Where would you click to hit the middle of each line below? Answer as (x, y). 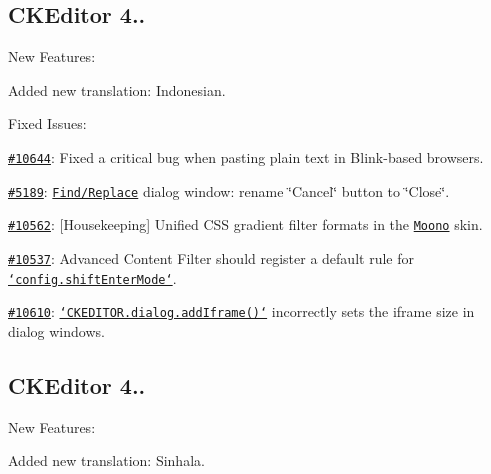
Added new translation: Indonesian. (117, 89)
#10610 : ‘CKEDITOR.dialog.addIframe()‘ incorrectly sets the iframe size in (241, 311)
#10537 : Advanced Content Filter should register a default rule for (211, 257)
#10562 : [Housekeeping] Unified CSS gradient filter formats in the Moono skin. (245, 224)
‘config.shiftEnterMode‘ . (92, 277)
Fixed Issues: (47, 123)
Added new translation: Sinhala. (106, 460)
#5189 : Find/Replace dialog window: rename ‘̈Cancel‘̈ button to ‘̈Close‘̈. (229, 190)
